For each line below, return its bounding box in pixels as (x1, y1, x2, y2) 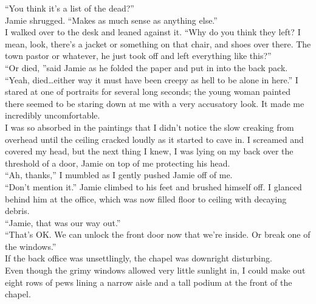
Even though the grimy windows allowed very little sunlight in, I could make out (5, 264, 306, 277)
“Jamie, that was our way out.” (5, 216, 121, 229)
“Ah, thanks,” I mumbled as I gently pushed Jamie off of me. (5, 168, 233, 181)
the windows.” (5, 240, 57, 252)
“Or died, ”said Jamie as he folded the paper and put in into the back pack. (5, 61, 288, 74)
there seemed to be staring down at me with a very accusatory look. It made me (5, 97, 304, 109)
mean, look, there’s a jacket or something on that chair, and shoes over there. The (5, 37, 311, 50)
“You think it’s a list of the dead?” (5, 2, 134, 14)
